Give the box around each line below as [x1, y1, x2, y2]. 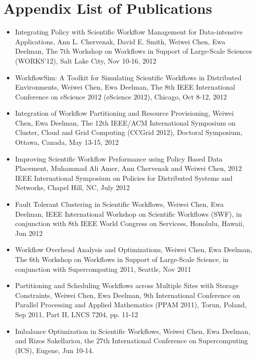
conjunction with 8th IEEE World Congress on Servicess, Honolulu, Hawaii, [15, 218, 245, 228]
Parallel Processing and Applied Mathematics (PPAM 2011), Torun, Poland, [15, 299, 247, 310]
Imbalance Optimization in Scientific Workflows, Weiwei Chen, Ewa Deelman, [15, 326, 251, 336]
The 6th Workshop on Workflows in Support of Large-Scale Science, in [15, 254, 229, 264]
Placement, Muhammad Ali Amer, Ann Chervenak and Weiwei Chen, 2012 [15, 163, 242, 173]
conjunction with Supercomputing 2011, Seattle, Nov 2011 [15, 263, 191, 274]
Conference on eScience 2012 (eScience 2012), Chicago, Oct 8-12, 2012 [15, 91, 227, 101]
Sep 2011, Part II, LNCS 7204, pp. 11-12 [15, 309, 138, 319]
